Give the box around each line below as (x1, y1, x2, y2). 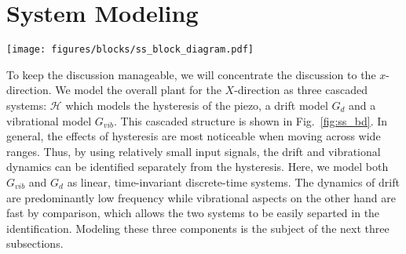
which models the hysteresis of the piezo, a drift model (65, 96, 328, 113)
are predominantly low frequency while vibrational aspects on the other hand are (6, 189, 396, 205)
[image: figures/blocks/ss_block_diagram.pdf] (6, 44, 254, 56)
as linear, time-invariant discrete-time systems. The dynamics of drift (67, 173, 400, 190)
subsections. (6, 235, 64, 252)
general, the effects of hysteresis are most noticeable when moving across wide (6, 128, 381, 144)
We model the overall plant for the (55, 82, 221, 98)
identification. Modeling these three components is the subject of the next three (6, 220, 390, 236)
